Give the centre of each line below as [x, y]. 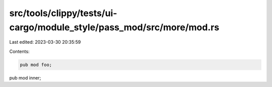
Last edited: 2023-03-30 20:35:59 [45, 42]
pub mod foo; [36, 65]
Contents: [19, 51]
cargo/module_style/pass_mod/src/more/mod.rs [114, 27]
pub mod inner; [25, 77]
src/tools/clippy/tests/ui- [63, 13]
